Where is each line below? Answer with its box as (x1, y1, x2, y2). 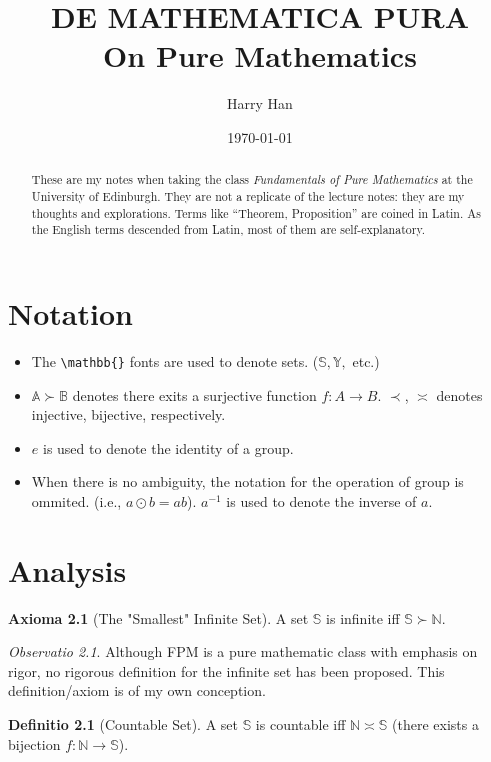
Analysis (8, 549, 127, 590)
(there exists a (392, 713, 479, 734)
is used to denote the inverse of (226, 490, 417, 511)
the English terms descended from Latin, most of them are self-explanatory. (31, 221, 425, 238)
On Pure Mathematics (103, 35, 417, 76)
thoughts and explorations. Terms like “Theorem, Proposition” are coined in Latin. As (31, 204, 481, 221)
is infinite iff (326, 607, 400, 628)
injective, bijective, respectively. (31, 404, 226, 425)
